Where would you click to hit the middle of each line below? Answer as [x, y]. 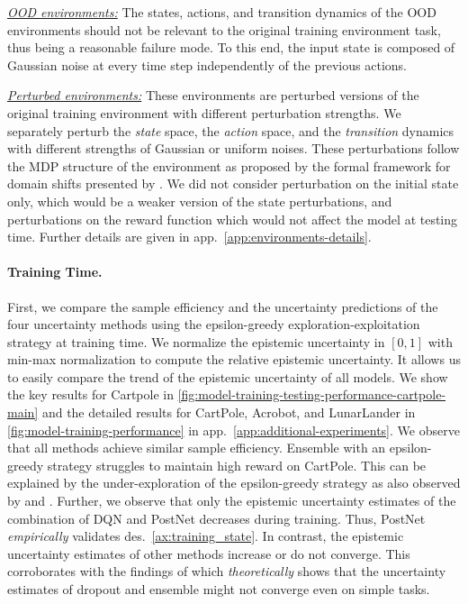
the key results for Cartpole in [90, 394]
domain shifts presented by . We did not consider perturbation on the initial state [233, 183]
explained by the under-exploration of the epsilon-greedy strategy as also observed [234, 483]
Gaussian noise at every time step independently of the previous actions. [207, 64]
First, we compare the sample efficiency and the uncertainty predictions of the [223, 306]
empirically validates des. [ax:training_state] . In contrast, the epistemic [206, 536]
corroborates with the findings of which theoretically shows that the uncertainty [227, 571]
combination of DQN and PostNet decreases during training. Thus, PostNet [216, 518]
